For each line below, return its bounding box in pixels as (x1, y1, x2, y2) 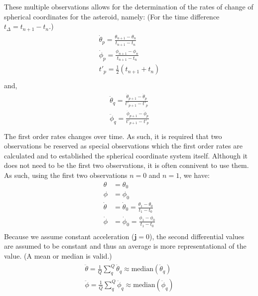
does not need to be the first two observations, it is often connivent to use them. (4, 160, 249, 170)
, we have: (179, 169, 210, 180)
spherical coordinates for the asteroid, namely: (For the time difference (4, 11, 220, 21)
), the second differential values (149, 231, 245, 241)
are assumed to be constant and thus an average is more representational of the (4, 241, 247, 251)
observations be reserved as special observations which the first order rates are (4, 141, 243, 151)
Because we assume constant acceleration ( (4, 231, 134, 241)
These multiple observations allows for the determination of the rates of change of (4, 1, 254, 11)
